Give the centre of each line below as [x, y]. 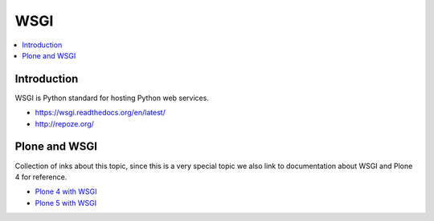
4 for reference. [41, 177]
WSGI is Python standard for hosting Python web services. [112, 98]
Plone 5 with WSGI [66, 203]
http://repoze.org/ [64, 123]
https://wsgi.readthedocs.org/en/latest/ [100, 113]
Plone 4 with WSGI [66, 191]
